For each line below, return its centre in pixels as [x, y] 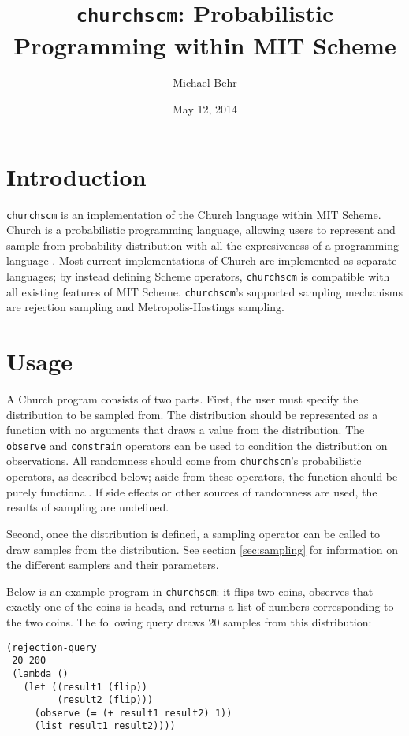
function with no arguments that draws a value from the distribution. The [186, 430]
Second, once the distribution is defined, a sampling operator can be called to [193, 533]
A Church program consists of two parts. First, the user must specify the [182, 399]
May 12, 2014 [205, 109]
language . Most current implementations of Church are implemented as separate [202, 260]
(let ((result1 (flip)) [85, 687]
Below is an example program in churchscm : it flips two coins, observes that [190, 591]
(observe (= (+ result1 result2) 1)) [133, 713]
